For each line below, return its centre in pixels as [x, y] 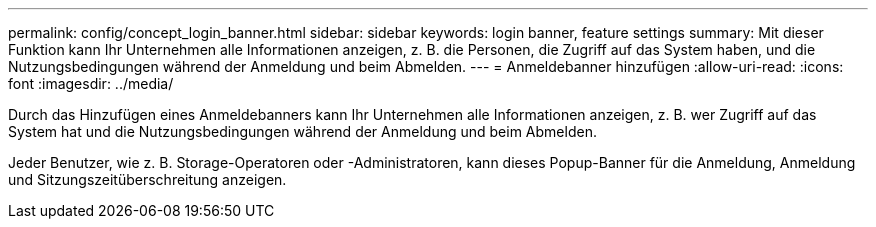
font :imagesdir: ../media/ [91, 83]
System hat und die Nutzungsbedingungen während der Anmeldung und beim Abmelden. [302, 131]
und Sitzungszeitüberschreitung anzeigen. [147, 179]
